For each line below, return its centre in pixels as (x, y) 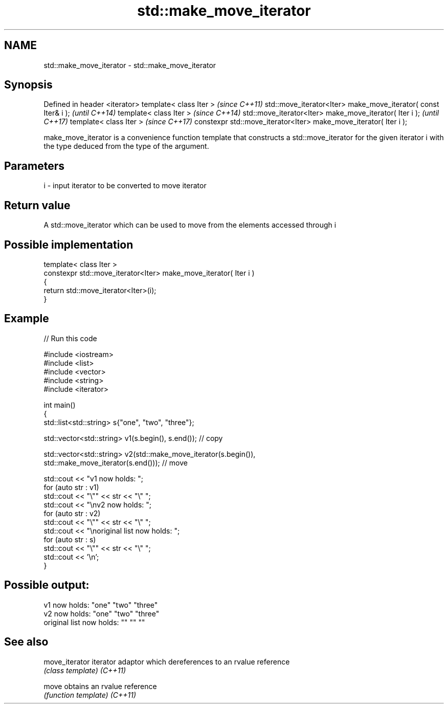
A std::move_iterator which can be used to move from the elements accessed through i (190, 225)
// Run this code (70, 338)
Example (27, 319)
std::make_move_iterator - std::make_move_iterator (130, 65)
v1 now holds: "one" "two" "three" (101, 605)
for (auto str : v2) (72, 513)
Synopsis (28, 85)
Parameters (34, 166)
